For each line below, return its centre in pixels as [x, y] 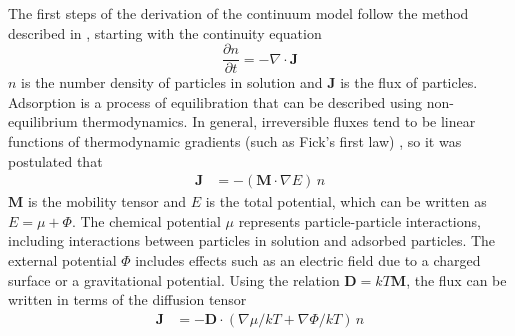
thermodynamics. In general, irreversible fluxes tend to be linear [279, 121]
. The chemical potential [146, 220]
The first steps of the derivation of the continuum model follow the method [238, 13]
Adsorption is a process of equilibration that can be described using [215, 101]
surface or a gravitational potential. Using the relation [174, 279]
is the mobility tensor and [107, 201]
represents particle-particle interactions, [359, 220]
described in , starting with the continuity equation [165, 32]
